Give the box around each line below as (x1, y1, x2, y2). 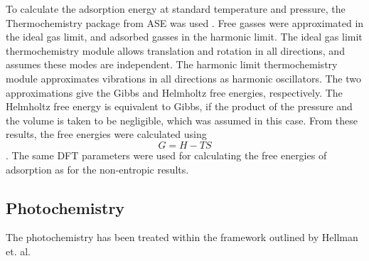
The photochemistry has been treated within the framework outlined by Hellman (6, 230, 358, 245)
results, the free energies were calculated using (6, 127, 207, 142)
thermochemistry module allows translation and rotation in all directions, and (6, 43, 345, 58)
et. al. (6, 243, 31, 258)
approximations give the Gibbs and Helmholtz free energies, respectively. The (6, 85, 343, 100)
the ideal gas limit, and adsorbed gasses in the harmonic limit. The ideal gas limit (6, 29, 363, 44)
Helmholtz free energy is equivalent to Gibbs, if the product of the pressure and (6, 99, 353, 114)
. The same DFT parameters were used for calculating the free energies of (6, 147, 327, 162)
